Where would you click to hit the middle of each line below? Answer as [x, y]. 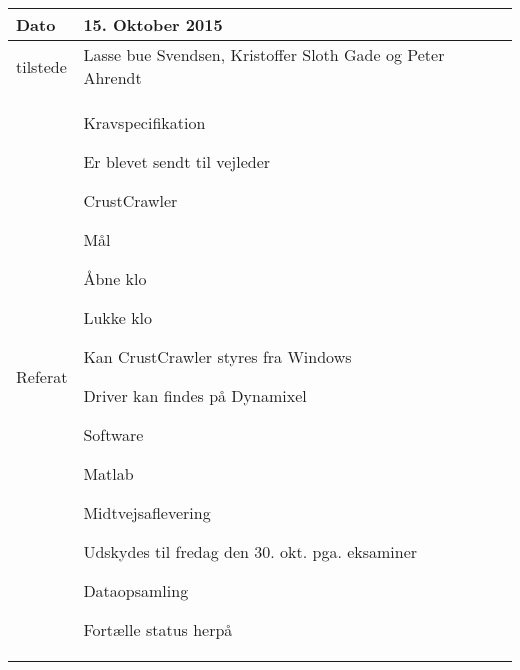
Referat [42, 376]
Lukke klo [118, 317]
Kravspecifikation [144, 122]
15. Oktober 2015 [153, 24]
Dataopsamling [136, 590]
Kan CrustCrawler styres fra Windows [217, 356]
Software [113, 434]
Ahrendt [112, 77]
